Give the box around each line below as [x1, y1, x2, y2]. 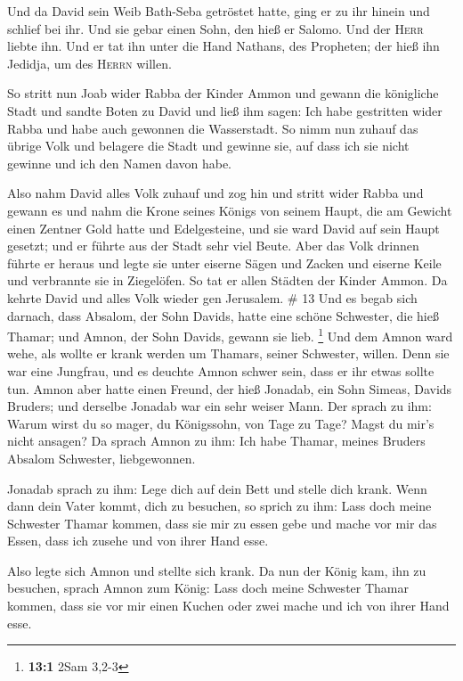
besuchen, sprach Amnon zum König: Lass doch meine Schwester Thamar [7, 578, 409, 597]
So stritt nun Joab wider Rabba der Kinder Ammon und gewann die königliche [7, 84, 439, 103]
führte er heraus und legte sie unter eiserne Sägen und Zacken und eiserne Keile [7, 253, 442, 272]
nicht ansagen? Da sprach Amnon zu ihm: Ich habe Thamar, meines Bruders [7, 431, 426, 450]
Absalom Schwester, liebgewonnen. [7, 448, 196, 467]
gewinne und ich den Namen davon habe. [7, 153, 232, 172]
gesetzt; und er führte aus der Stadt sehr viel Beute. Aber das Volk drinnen [7, 236, 419, 255]
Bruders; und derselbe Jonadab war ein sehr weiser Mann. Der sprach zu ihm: [7, 397, 432, 415]
